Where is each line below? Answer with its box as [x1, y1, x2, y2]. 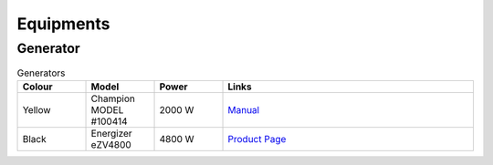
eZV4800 [90, 138, 131, 150]
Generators [16, 67, 66, 79]
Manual [227, 103, 260, 116]
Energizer [90, 127, 132, 139]
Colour [22, 80, 54, 93]
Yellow [22, 103, 51, 116]
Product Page [227, 132, 287, 145]
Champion [90, 92, 136, 105]
